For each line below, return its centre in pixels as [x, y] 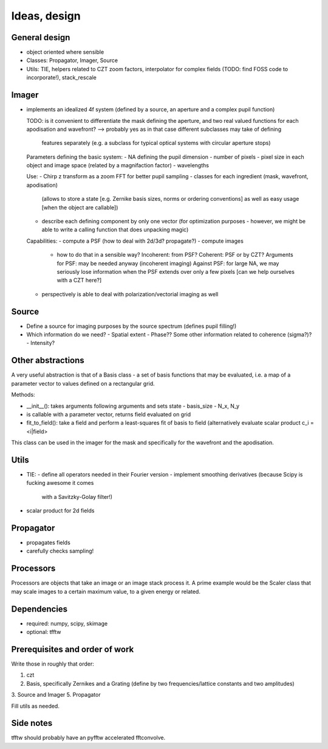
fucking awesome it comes [60, 483]
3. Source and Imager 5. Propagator [56, 695]
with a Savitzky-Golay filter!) [77, 496]
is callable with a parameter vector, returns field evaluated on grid [109, 414]
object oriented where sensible [65, 52]
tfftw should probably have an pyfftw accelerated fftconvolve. [88, 738]
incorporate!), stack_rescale [61, 78]
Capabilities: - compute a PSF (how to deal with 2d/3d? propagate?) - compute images [135, 241]
